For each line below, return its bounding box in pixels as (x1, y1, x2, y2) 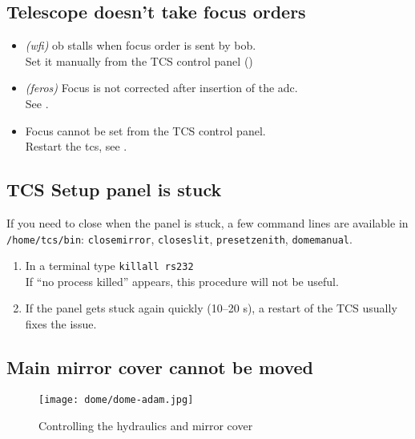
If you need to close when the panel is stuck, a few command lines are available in (6, 214, 409, 231)
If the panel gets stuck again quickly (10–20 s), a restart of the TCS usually (25, 300, 397, 316)
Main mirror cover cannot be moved (6, 355, 313, 380)
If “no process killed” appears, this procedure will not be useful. (25, 272, 339, 289)
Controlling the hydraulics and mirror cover (38, 417, 253, 433)
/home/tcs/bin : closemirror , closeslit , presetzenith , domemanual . (6, 230, 353, 247)
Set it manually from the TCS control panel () (25, 52, 253, 69)
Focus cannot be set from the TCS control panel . (25, 122, 266, 139)
